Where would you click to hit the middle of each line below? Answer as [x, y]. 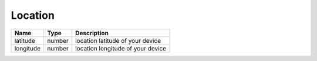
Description [92, 33]
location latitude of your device [118, 40]
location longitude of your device [121, 48]
